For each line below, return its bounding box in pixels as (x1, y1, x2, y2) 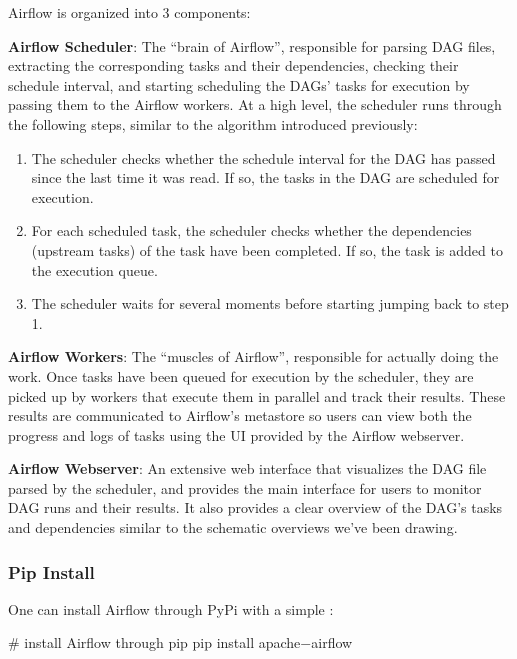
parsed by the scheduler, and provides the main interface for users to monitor (8, 477, 482, 498)
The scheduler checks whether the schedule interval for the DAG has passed (31, 147, 496, 168)
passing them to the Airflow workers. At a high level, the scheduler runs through (8, 94, 502, 115)
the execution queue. (31, 259, 158, 280)
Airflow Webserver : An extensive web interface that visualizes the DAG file (8, 458, 487, 479)
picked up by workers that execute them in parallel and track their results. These (8, 385, 506, 406)
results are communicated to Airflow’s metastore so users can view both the (8, 405, 472, 426)
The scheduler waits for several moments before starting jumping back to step (31, 293, 509, 314)
